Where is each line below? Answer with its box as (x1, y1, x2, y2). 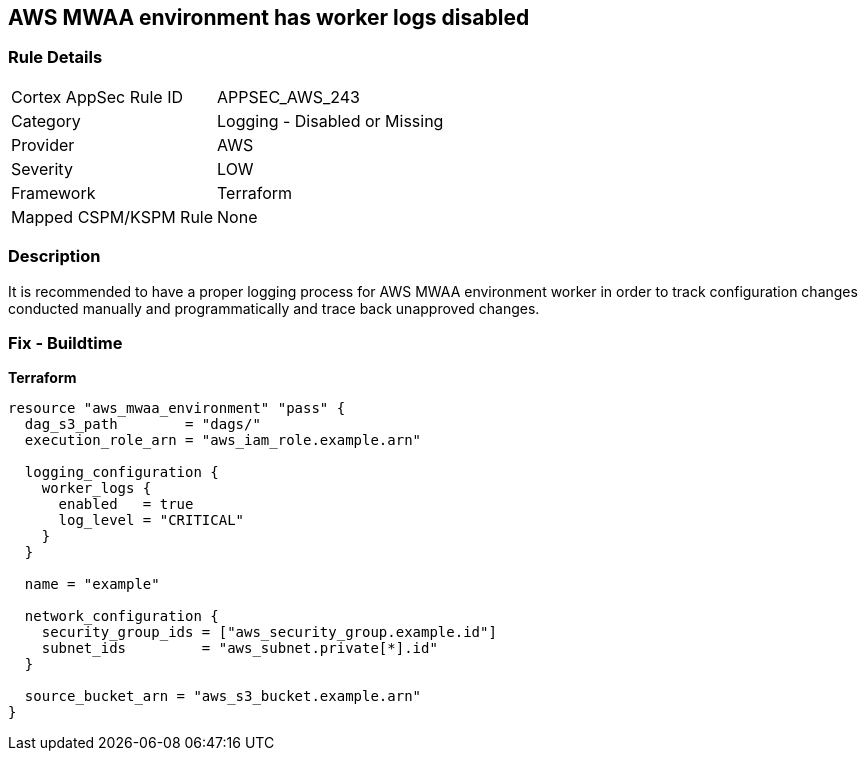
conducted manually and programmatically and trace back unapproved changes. (8, 299, 540, 317)
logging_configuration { (24, 464, 219, 481)
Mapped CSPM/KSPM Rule (11, 206, 214, 227)
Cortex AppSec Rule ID (11, 86, 184, 107)
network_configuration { (24, 608, 219, 625)
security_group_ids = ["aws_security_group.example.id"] (41, 624, 497, 641)
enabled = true (58, 496, 194, 513)
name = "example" (24, 576, 160, 593)
